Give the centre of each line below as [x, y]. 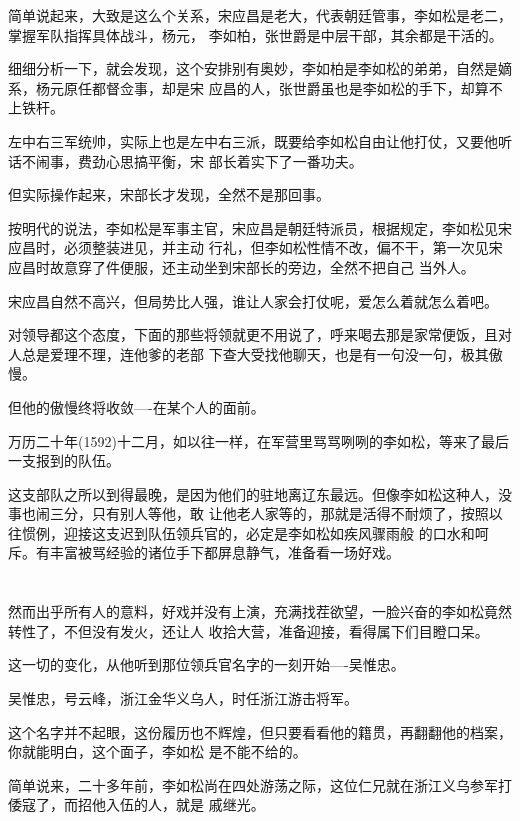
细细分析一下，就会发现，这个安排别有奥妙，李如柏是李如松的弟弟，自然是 [253, 68]
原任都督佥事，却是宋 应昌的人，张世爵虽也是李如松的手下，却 [269, 87]
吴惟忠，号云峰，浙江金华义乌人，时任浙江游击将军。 [183, 698]
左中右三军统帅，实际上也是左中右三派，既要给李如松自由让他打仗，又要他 [253, 140]
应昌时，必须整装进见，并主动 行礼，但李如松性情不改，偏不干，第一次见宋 [255, 247]
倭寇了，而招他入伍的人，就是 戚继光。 [136, 804]
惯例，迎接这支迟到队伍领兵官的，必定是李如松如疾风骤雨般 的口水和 [248, 532]
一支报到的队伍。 [64, 460]
